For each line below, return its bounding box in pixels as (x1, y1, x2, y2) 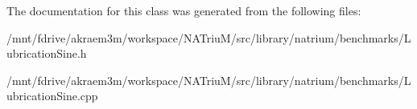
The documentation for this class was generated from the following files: (6, 2, 361, 18)
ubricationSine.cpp (6, 87, 98, 104)
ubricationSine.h (6, 45, 87, 62)
